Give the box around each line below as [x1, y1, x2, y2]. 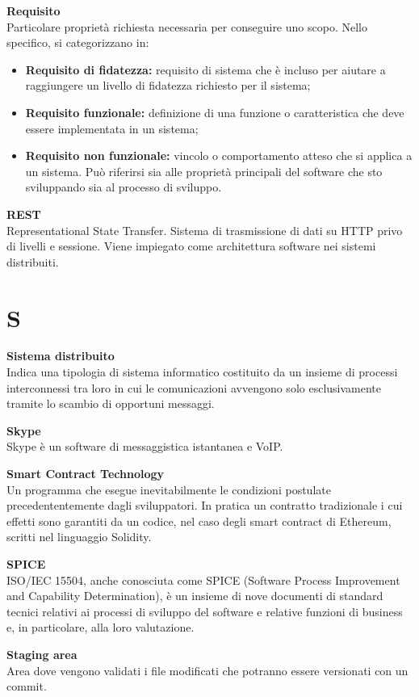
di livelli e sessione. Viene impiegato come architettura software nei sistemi [6, 237, 376, 254]
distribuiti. [6, 253, 59, 270]
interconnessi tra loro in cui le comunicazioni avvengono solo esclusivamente [6, 379, 382, 396]
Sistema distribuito [6, 347, 115, 364]
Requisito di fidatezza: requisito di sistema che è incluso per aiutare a [25, 61, 386, 78]
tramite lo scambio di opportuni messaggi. [6, 395, 215, 412]
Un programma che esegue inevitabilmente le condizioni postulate [6, 481, 331, 498]
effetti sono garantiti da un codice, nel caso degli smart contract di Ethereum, [6, 512, 392, 529]
